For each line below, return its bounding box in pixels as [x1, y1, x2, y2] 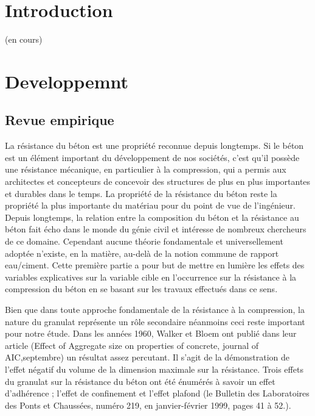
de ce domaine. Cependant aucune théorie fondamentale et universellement [5, 235, 283, 248]
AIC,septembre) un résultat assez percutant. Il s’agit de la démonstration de [5, 351, 290, 364]
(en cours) [5, 33, 43, 46]
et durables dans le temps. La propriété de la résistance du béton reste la [5, 187, 277, 199]
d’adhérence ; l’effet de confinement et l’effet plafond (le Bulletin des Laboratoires [5, 387, 310, 400]
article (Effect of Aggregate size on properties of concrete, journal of [5, 339, 259, 351]
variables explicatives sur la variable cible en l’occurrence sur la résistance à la [5, 270, 297, 283]
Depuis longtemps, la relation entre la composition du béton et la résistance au [5, 210, 299, 223]
